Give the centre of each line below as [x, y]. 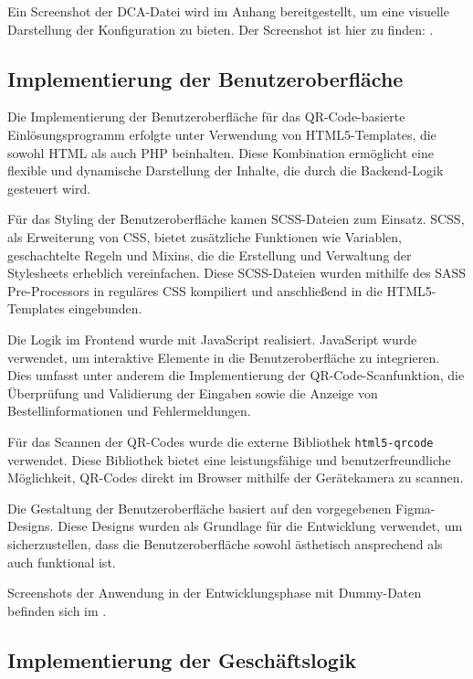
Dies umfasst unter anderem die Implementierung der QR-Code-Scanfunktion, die [236, 375]
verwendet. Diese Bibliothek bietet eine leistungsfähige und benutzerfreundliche [229, 459]
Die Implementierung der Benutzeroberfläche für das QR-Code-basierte [206, 117]
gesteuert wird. [49, 188]
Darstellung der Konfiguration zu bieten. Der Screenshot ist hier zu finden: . [221, 29]
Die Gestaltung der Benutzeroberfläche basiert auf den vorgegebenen [200, 508]
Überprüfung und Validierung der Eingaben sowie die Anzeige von [193, 393]
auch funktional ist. [62, 562]
